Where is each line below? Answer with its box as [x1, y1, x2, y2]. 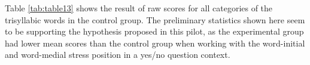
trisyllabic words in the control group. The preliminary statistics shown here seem [5, 13, 305, 26]
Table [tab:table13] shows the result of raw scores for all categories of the [5, 2, 273, 14]
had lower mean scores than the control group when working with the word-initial [5, 36, 305, 49]
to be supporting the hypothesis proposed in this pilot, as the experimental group [5, 25, 304, 38]
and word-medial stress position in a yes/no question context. [5, 48, 230, 61]
